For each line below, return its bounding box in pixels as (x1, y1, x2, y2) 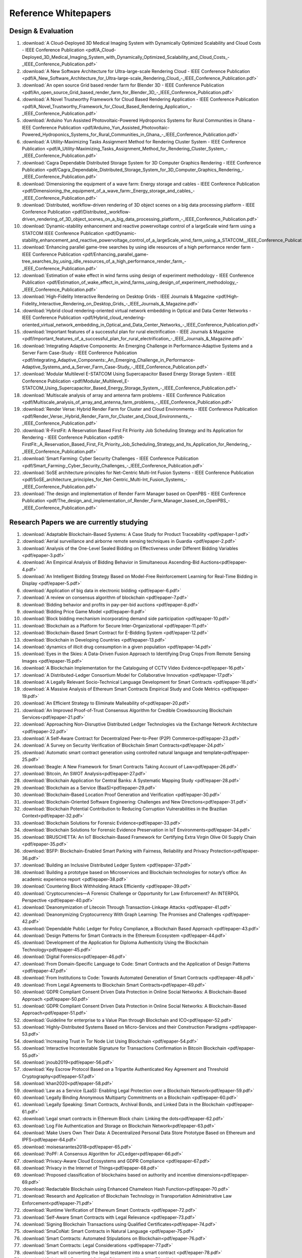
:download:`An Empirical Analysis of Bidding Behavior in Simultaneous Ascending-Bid (22, 559, 200, 566)
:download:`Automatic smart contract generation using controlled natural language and (22, 749, 202, 755)
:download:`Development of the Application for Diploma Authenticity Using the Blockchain (22, 939, 208, 946)
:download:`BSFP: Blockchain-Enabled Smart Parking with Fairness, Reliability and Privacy (22, 848, 209, 854)
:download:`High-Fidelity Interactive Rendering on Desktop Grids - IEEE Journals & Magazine (22, 293, 215, 299)
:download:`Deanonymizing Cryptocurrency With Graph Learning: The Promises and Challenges (22, 911, 221, 917)
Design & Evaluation (9, 27, 74, 35)
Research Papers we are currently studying (9, 518, 148, 526)
